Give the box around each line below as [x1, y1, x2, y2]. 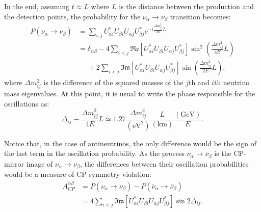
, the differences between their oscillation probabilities [80, 158, 249, 169]
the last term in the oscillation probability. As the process [4, 148, 185, 158]
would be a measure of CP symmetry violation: [4, 169, 151, 179]
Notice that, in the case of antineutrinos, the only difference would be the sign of [4, 138, 256, 148]
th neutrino [214, 77, 250, 88]
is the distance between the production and [119, 1, 254, 11]
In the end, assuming [4, 1, 70, 11]
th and [188, 77, 210, 88]
